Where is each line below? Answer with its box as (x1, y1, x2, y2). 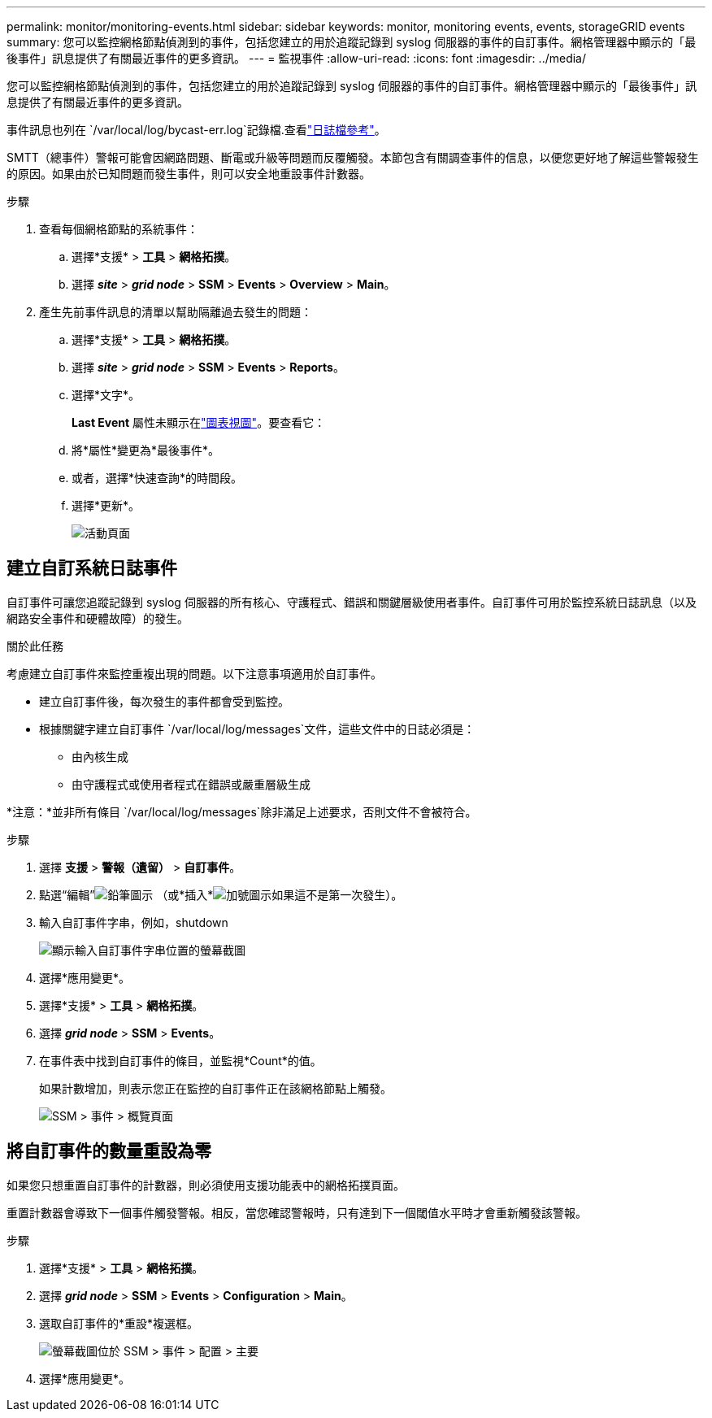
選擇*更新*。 (72, 498, 141, 512)
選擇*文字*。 (72, 388, 141, 402)
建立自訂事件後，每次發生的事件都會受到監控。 (39, 694, 289, 708)
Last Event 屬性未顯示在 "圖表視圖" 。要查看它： (72, 415, 326, 429)
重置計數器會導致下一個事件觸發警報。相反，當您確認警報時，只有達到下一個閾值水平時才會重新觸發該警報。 (7, 1205, 587, 1220)
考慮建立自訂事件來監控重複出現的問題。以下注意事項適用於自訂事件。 (7, 666, 382, 681)
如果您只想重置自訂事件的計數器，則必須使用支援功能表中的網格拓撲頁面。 (7, 1177, 405, 1192)
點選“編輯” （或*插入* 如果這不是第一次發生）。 (39, 887, 403, 902)
